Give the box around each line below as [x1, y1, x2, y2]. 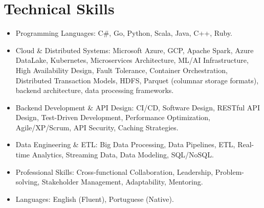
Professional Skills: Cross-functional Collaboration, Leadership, [15, 166, 213, 177]
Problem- [215, 166, 244, 177]
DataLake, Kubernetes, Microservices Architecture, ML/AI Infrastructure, [15, 55, 249, 65]
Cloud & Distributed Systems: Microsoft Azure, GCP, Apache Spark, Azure [15, 44, 254, 55]
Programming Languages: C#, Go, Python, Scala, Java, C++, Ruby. [15, 28, 233, 38]
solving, [15, 176, 40, 187]
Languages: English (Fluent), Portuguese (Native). [15, 193, 174, 204]
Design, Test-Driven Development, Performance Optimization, [15, 112, 211, 123]
